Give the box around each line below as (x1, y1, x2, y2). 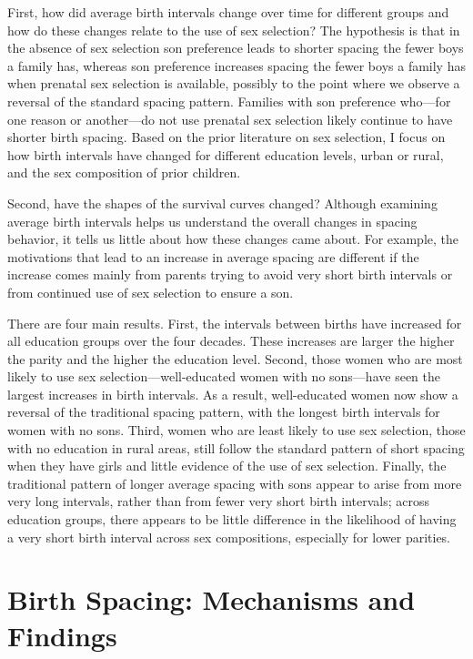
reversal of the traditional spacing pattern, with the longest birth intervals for (7, 402, 440, 421)
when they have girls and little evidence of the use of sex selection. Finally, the (7, 456, 447, 475)
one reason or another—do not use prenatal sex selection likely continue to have (7, 109, 453, 128)
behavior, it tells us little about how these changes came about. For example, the (7, 229, 459, 248)
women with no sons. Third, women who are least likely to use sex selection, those (7, 421, 466, 440)
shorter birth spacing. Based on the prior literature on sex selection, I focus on (7, 127, 446, 147)
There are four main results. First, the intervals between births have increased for (7, 313, 462, 332)
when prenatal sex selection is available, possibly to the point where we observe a (7, 74, 460, 93)
